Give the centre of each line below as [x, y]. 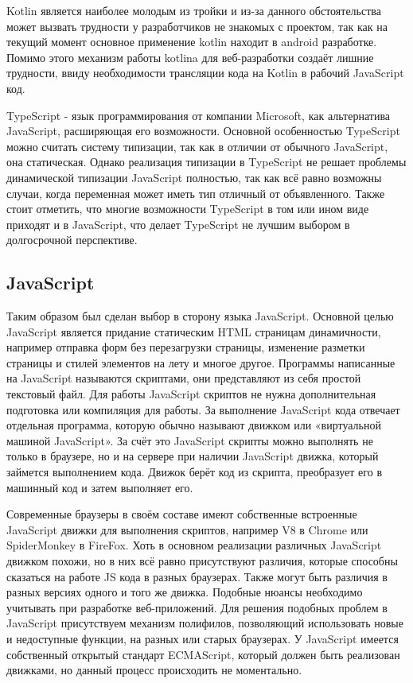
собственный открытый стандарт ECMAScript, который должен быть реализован [203, 654]
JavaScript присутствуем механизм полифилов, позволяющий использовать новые [205, 623]
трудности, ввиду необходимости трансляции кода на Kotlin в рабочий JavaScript [205, 73]
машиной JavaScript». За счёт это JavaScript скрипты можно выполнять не [190, 440]
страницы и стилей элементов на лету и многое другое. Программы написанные [201, 362]
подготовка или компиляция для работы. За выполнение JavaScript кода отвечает [203, 409]
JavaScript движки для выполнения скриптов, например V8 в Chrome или [187, 529]
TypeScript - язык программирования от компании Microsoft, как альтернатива [199, 115]
